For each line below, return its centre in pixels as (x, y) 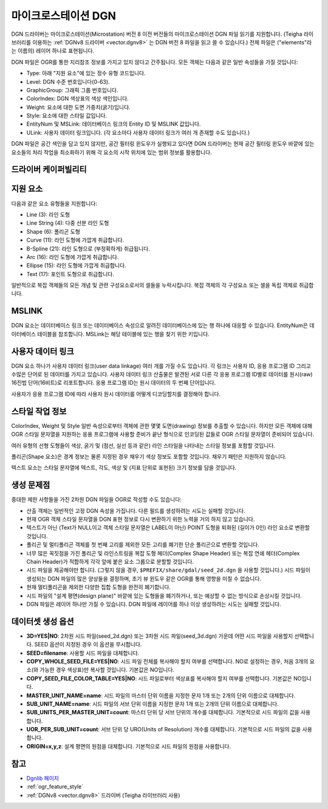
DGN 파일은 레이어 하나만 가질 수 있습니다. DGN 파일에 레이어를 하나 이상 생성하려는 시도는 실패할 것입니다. (154, 604)
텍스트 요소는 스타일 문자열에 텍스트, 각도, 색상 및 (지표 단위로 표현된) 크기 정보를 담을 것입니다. (124, 468)
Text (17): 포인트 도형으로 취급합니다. (70, 274)
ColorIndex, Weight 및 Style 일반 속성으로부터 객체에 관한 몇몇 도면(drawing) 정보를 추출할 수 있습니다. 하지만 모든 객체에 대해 (162, 425)
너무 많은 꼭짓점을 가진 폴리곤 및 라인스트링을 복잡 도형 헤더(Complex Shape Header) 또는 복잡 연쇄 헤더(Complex (163, 553)
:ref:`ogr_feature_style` (55, 787)
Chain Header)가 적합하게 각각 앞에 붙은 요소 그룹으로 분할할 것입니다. (110, 561)
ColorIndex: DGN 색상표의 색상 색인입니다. (77, 99)
